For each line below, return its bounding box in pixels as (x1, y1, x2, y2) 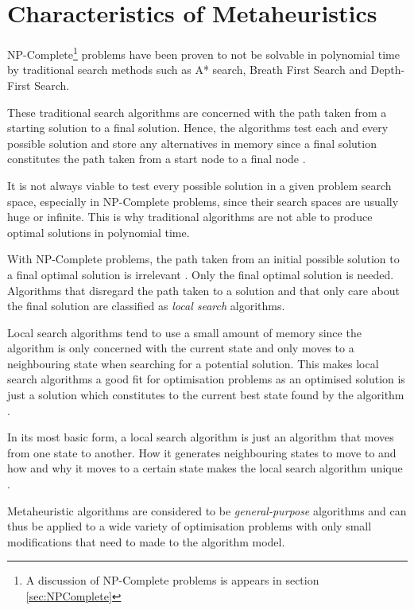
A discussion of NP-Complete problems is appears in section (25, 572, 319, 589)
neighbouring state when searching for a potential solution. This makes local (7, 355, 379, 371)
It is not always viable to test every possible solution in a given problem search (7, 177, 392, 193)
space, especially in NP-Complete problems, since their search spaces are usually (7, 192, 399, 209)
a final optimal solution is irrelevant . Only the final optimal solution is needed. (7, 266, 394, 282)
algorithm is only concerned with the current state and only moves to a (7, 340, 354, 356)
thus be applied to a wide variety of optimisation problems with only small (7, 518, 372, 534)
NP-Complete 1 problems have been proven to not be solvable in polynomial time (7, 44, 400, 62)
